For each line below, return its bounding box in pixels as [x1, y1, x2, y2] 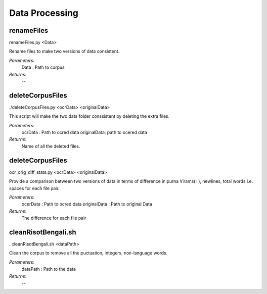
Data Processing [9, 7, 79, 18]
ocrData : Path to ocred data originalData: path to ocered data [21, 129, 148, 136]
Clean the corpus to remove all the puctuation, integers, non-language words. [9, 250, 168, 256]
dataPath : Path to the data [21, 266, 76, 272]
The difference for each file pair [21, 215, 87, 221]
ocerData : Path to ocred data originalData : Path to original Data [21, 201, 153, 207]
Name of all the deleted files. [21, 143, 80, 149]
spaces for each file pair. [9, 185, 60, 191]
